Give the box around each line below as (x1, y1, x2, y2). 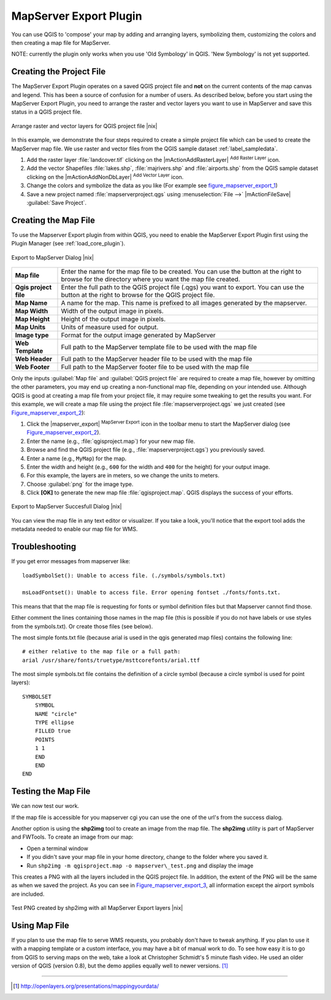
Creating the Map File (11, 215, 95, 225)
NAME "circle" (34, 710, 78, 717)
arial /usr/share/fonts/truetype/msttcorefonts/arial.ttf (22, 656, 200, 664)
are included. (11, 890, 45, 898)
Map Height (15, 315, 50, 323)
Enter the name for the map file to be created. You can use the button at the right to (61, 267, 302, 275)
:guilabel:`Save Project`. (26, 199, 87, 206)
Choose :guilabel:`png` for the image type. (26, 480, 134, 488)
